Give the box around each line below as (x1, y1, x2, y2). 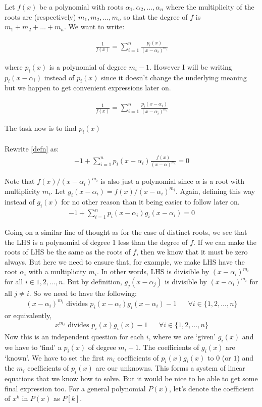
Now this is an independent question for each (5, 331, 144, 342)
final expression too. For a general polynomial (5, 383, 146, 393)
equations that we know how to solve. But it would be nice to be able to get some (5, 373, 258, 384)
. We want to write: (64, 21, 125, 32)
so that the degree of (124, 11, 188, 22)
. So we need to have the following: (29, 287, 137, 298)
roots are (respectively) (5, 11, 76, 22)
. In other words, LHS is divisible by (96, 266, 209, 277)
